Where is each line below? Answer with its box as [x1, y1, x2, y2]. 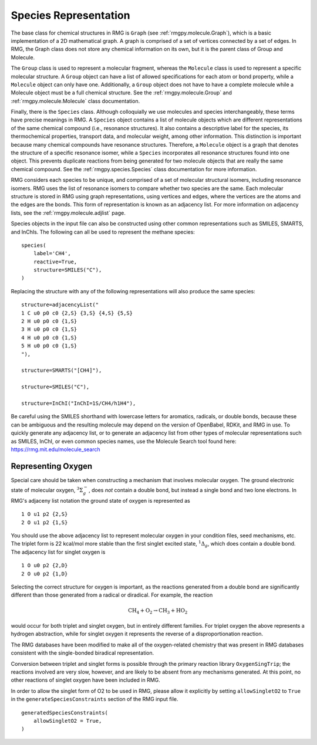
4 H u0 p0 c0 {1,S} [21, 334, 77, 341]
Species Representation [11, 9, 130, 22]
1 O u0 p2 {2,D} [21, 562, 68, 569]
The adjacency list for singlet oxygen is [11, 548, 106, 556]
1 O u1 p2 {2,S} [21, 511, 68, 517]
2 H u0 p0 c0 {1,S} [21, 318, 77, 325]
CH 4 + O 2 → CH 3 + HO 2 [128, 607, 188, 615]
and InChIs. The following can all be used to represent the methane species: [11, 228, 195, 235]
